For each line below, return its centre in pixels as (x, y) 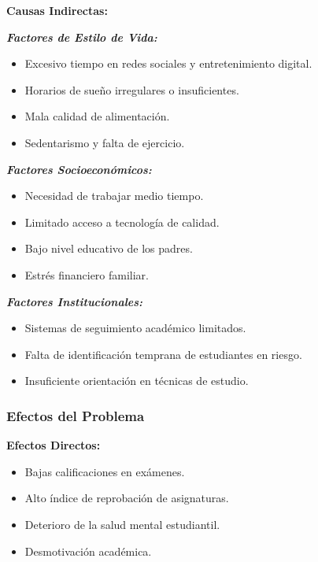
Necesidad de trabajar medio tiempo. (114, 196)
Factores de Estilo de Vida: (82, 37)
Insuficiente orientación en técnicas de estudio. (137, 381)
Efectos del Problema (76, 415)
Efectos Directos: (54, 445)
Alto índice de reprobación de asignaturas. (127, 498)
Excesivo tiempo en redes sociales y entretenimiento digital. (168, 63)
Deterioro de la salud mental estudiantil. (122, 524)
